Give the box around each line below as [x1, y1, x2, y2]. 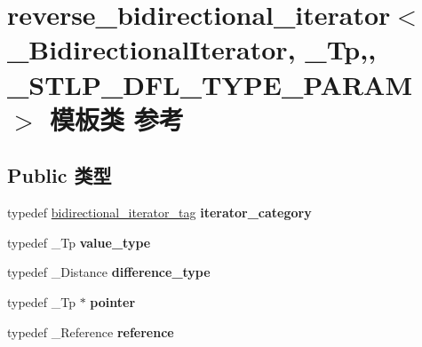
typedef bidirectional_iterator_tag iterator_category [7, 203, 312, 222]
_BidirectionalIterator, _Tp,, [7, 31, 377, 67]
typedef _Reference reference [7, 322, 174, 341]
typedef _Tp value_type [7, 233, 151, 251]
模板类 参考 [50, 100, 184, 137]
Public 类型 [7, 162, 112, 189]
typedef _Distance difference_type [7, 263, 211, 281]
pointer [90, 292, 136, 311]
